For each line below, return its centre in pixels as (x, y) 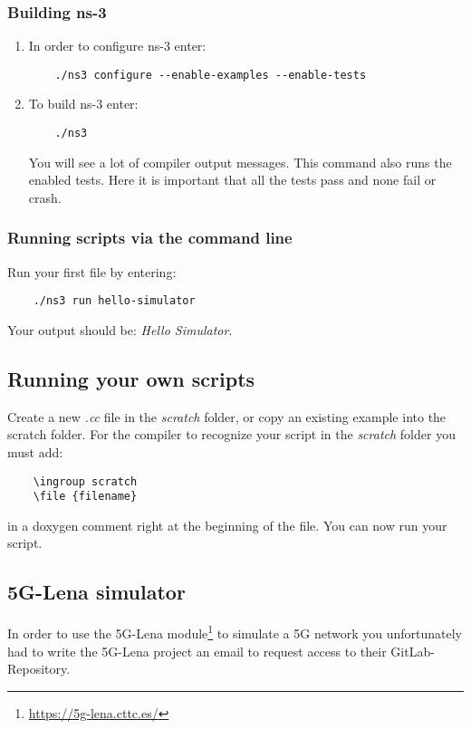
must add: (35, 451)
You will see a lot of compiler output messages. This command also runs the (240, 162)
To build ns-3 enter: (83, 104)
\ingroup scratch (85, 481)
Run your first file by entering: (92, 271)
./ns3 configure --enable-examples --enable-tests (211, 75)
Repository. (39, 669)
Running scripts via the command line (150, 238)
